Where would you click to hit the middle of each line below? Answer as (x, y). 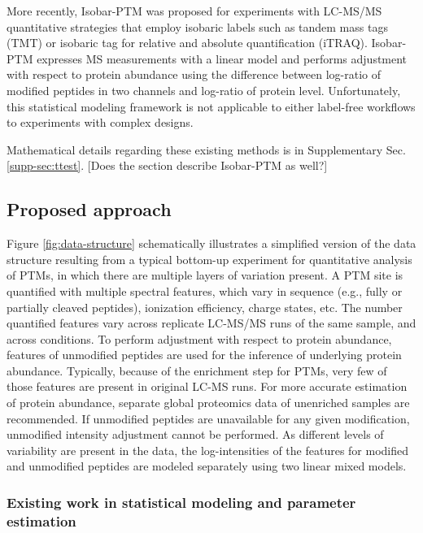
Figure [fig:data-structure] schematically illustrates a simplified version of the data (211, 243)
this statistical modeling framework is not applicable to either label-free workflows (211, 106)
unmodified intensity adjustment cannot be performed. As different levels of (195, 434)
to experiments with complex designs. (100, 122)
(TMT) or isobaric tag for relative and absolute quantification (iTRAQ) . (187, 43)
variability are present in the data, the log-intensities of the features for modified (208, 450)
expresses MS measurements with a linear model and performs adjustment (222, 58)
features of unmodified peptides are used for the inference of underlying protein (204, 355)
